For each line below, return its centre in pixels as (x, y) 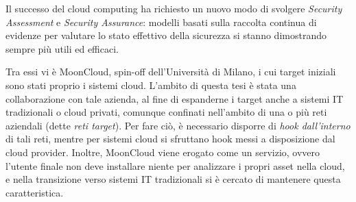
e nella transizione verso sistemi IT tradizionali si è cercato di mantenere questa (173, 179)
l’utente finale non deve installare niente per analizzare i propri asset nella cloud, (175, 165)
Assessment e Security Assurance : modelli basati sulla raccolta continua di (161, 22)
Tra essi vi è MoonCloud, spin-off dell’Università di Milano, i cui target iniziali (171, 72)
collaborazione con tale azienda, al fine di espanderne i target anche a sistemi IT (175, 98)
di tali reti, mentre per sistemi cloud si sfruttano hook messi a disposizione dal (170, 139)
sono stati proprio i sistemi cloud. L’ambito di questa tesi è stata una (151, 85)
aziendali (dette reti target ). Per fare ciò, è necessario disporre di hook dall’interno (178, 125)
